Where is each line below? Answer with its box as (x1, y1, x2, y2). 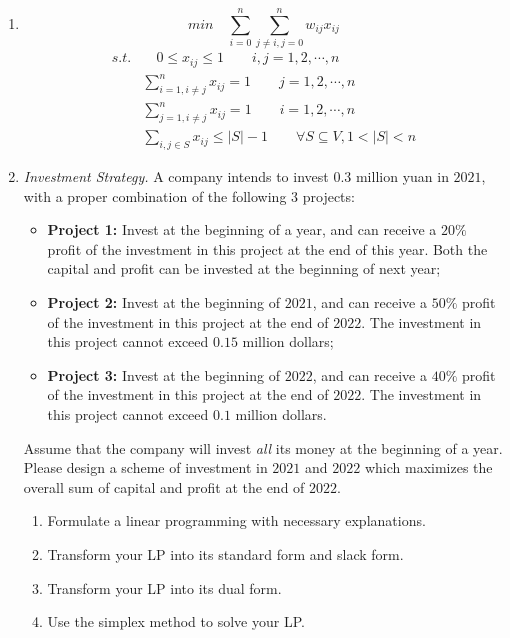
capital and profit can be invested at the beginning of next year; (47, 258, 441, 279)
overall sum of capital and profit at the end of (23, 476, 305, 497)
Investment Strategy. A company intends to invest (23, 166, 329, 187)
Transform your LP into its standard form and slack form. (47, 544, 404, 564)
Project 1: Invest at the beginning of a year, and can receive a (47, 219, 437, 240)
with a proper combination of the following (23, 185, 287, 206)
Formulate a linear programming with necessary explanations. (47, 510, 426, 531)
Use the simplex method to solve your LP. (47, 611, 305, 632)
